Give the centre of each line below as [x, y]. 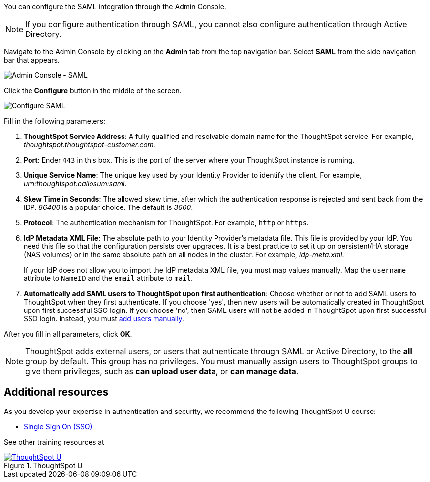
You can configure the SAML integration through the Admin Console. [115, 7]
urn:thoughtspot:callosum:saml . [75, 184]
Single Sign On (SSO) [58, 426]
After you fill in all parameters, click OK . [68, 334]
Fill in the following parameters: [55, 121]
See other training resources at [54, 442]
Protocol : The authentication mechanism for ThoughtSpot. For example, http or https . [166, 223]
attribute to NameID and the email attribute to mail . [108, 278]
